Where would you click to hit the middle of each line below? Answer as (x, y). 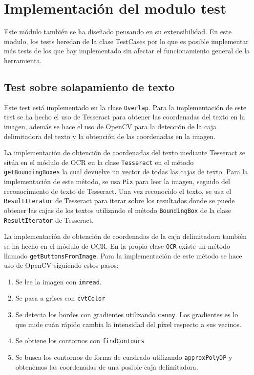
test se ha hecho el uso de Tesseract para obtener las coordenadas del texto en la (125, 117)
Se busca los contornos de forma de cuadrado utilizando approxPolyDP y (124, 357)
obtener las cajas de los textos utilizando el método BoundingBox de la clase (117, 210)
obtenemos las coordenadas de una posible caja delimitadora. (107, 366)
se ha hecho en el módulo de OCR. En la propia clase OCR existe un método (117, 246)
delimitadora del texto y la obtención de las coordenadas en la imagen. (110, 136)
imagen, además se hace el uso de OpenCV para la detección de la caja (110, 126)
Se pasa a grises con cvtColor (60, 298)
